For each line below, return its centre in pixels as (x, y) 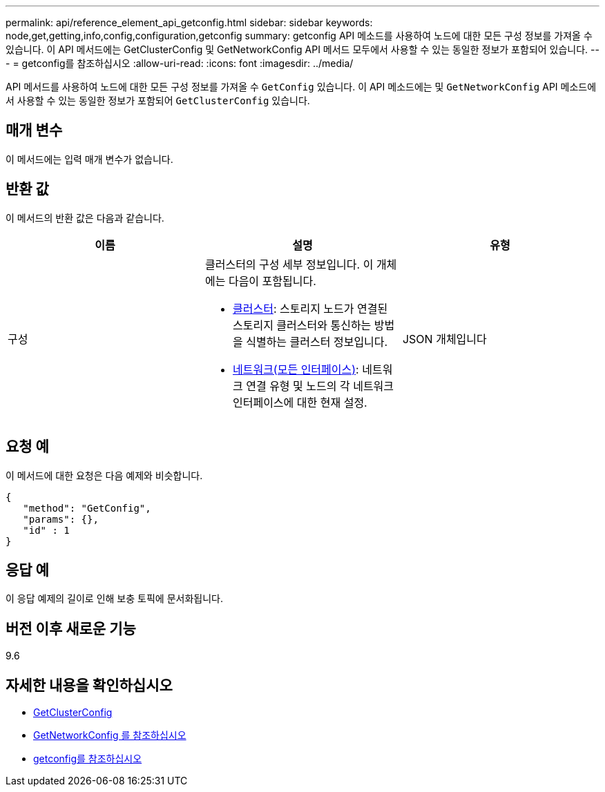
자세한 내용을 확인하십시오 (89, 685)
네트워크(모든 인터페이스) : (296, 369)
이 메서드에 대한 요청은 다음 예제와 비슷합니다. (104, 475)
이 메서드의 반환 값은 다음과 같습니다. (85, 218)
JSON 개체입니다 (444, 339)
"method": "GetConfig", (87, 508)
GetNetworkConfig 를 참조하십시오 (110, 735)
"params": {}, (61, 519)
